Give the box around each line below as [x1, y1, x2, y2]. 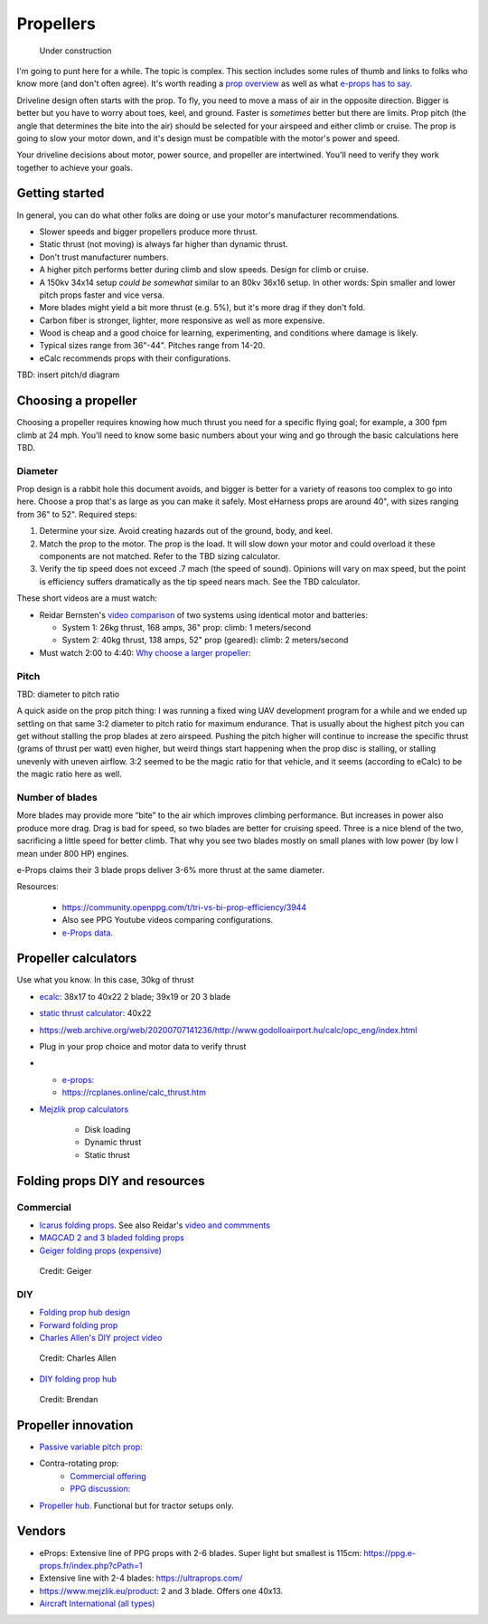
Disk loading [84, 1124, 131, 1135]
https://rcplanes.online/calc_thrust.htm [61, 1087, 207, 1098]
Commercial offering [70, 1470, 146, 1481]
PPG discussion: [70, 1484, 131, 1495]
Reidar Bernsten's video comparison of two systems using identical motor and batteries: [39, 609, 368, 620]
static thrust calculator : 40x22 [39, 1008, 152, 1019]
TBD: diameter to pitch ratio [16, 689, 120, 699]
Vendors [16, 1524, 67, 1539]
